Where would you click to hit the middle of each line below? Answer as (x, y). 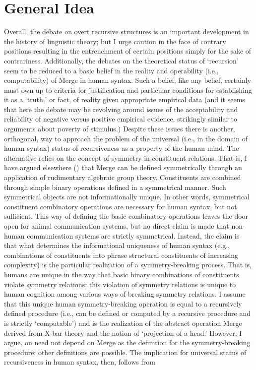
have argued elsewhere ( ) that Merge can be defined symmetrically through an (123, 167)
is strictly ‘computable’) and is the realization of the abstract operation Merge (123, 323)
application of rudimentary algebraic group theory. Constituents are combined (123, 177)
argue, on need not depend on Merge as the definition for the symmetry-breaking (127, 342)
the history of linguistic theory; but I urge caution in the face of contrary (115, 41)
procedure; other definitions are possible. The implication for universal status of (125, 352)
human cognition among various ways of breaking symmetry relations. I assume (125, 294)
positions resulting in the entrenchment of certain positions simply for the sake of (128, 51)
